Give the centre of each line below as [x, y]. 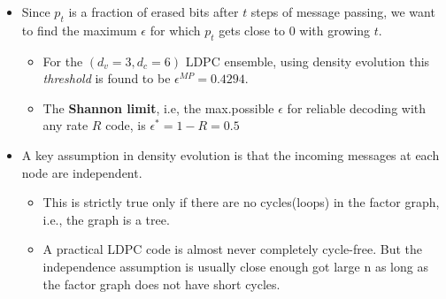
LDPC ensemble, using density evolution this [308, 61]
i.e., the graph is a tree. [106, 219]
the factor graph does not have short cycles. [161, 284]
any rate [65, 125]
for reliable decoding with [357, 107]
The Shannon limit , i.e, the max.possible [158, 107]
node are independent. [82, 172]
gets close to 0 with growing [295, 30]
